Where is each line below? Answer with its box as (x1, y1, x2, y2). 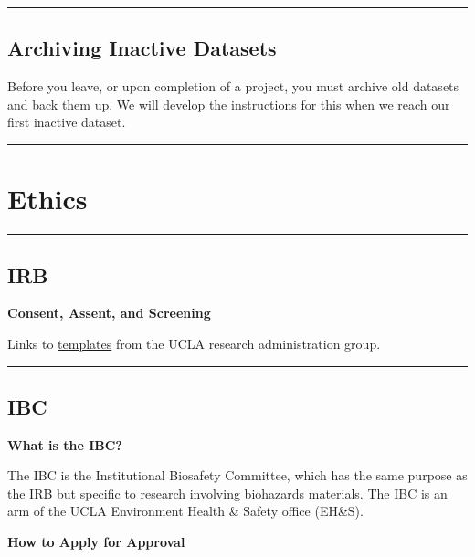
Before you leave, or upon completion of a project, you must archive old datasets (7, 77, 459, 96)
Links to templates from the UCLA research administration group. (7, 333, 381, 352)
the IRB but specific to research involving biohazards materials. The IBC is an (7, 483, 448, 502)
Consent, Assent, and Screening (7, 303, 211, 322)
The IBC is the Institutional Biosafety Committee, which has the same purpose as (7, 466, 468, 485)
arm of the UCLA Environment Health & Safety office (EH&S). (7, 501, 364, 520)
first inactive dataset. (7, 112, 126, 131)
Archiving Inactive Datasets (7, 34, 277, 62)
